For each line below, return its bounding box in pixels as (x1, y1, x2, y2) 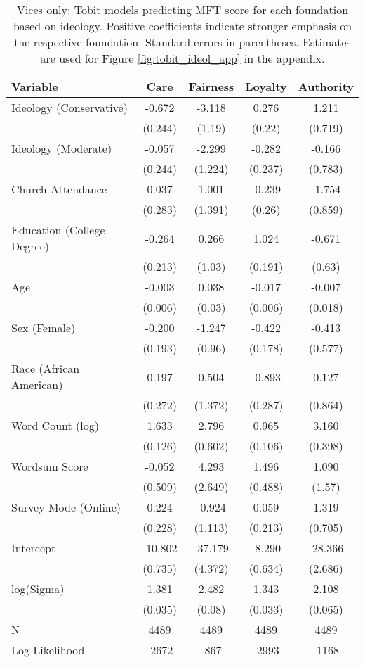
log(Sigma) (11, 580, 65, 597)
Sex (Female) (11, 319, 76, 336)
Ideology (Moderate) (11, 140, 112, 156)
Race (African (11, 360, 80, 376)
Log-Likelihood (11, 642, 85, 658)
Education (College (11, 222, 105, 238)
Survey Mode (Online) (11, 499, 121, 515)
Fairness (188, 78, 234, 94)
